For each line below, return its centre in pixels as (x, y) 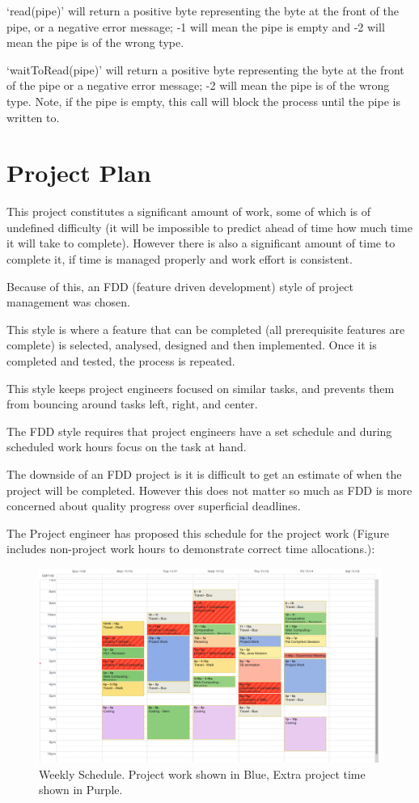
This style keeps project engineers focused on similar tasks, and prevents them (201, 388)
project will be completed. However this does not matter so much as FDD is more (209, 490)
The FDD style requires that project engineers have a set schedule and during (199, 431)
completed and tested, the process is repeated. (121, 361)
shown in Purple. (81, 790)
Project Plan (79, 173)
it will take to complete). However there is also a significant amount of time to (201, 243)
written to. (33, 117)
